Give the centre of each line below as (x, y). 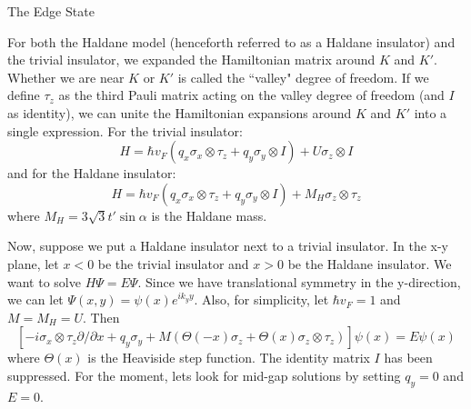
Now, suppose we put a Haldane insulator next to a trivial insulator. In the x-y (228, 246)
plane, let (33, 263)
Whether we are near (66, 77)
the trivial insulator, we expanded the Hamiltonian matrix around (191, 60)
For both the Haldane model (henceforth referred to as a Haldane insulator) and (231, 41)
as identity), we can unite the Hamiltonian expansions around (180, 112)
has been (408, 358)
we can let (35, 299)
